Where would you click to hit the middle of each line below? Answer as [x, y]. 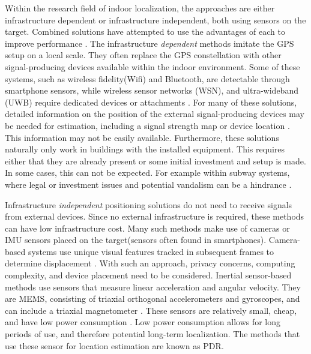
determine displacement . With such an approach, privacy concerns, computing [150, 263]
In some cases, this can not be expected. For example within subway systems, [147, 172]
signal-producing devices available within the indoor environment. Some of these [152, 66]
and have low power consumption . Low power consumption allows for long [143, 322]
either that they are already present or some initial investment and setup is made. [155, 160]
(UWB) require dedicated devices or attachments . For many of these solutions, [151, 102]
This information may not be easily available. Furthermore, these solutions [142, 137]
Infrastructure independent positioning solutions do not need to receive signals [149, 204]
